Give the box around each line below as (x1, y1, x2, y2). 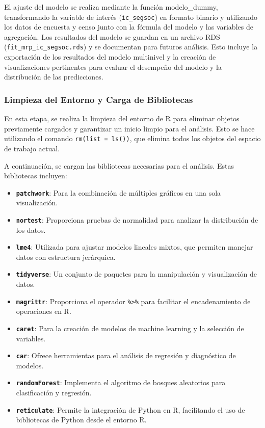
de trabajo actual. (4, 143, 60, 153)
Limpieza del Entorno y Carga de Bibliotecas (4, 93, 193, 105)
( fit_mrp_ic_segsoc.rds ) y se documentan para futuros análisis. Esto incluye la (4, 41, 258, 52)
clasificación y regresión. (16, 387, 92, 398)
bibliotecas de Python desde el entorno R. (16, 414, 147, 425)
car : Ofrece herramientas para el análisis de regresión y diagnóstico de (16, 350, 236, 361)
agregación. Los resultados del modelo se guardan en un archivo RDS (4, 31, 220, 42)
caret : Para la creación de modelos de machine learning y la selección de (16, 323, 244, 333)
